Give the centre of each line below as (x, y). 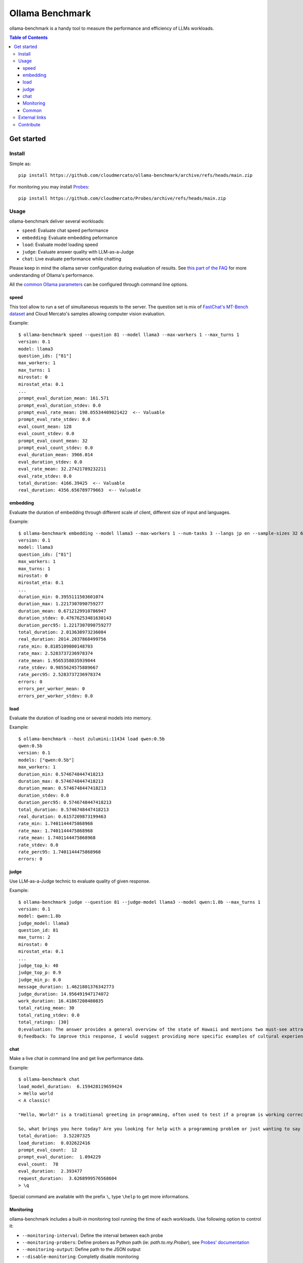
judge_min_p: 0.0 (40, 980)
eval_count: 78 (38, 1164)
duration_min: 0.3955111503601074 (61, 597)
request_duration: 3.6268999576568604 (68, 1178)
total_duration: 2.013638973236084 (62, 632)
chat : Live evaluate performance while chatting (71, 259)
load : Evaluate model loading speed (60, 245)
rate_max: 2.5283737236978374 (56, 653)
